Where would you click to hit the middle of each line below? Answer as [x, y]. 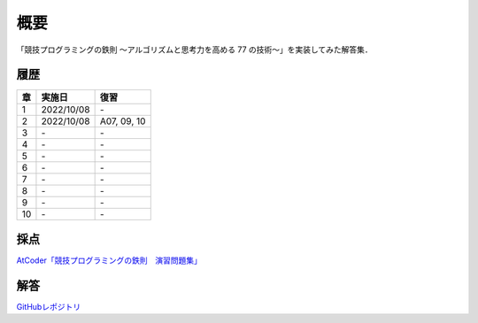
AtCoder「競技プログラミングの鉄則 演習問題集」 [109, 260]
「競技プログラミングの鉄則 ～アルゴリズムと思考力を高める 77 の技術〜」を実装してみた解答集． [195, 50]
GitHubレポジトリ [49, 306]
